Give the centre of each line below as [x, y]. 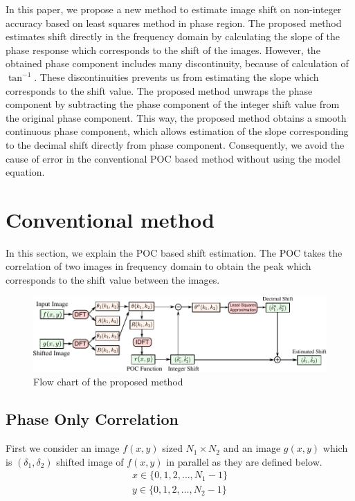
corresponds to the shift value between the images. [113, 280]
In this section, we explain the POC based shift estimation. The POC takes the [174, 252]
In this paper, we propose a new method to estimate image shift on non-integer [174, 9]
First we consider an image [63, 448]
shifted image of [90, 461]
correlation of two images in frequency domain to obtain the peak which [158, 266]
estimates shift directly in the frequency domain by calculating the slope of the [173, 36]
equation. [25, 172]
